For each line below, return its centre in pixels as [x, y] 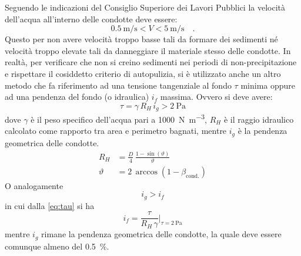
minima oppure [268, 85]
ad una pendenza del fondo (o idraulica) [77, 97]
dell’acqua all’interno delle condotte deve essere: [91, 18]
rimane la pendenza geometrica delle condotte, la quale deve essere [161, 234]
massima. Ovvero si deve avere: [216, 97]
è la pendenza [262, 131]
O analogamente [34, 185]
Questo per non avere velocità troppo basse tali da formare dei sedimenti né [141, 39]
